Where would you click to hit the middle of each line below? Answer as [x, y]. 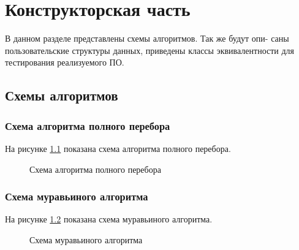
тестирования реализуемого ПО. [65, 62]
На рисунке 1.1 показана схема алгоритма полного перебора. [118, 148]
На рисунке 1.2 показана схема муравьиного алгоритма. [109, 219]
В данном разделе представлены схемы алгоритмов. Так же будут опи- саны [147, 38]
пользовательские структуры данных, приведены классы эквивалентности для [150, 50]
